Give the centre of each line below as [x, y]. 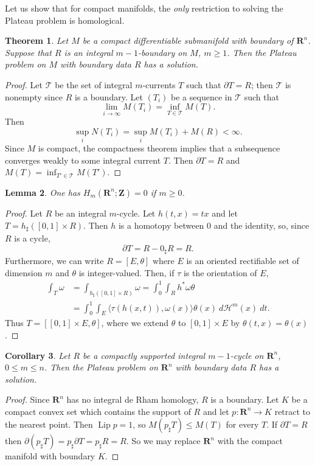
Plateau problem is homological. [65, 20]
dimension [24, 272]
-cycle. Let [136, 213]
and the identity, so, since [261, 225]
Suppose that [28, 52]
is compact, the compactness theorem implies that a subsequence [159, 148]
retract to [292, 411]
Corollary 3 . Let [38, 355]
